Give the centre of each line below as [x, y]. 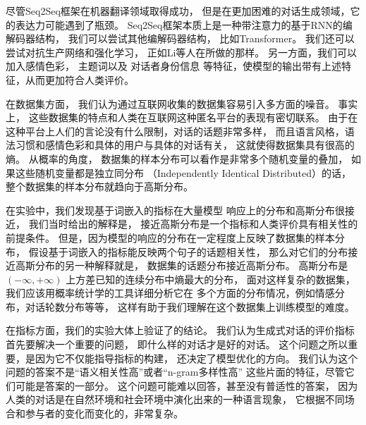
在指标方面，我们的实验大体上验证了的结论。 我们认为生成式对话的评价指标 [180, 330]
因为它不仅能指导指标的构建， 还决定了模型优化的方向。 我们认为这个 [196, 358]
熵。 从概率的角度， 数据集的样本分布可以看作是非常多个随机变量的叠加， [177, 158]
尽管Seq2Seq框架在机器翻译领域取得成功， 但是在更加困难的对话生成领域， [178, 11]
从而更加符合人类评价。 [79, 79]
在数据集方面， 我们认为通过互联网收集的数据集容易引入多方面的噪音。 [170, 103]
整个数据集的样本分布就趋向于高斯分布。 [99, 186]
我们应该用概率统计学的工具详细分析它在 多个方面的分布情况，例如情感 [170, 293]
